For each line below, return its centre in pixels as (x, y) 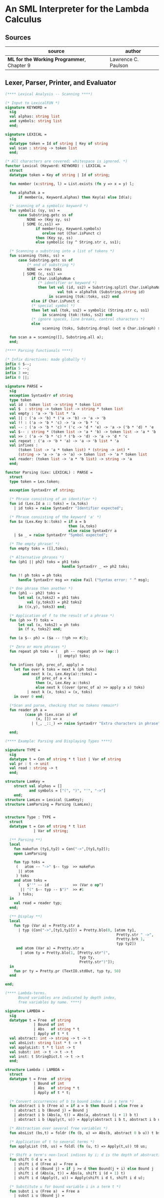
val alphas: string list (35, 117)
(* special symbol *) (53, 306)
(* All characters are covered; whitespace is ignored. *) (66, 161)
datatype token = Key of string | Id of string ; (60, 175)
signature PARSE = (24, 386)
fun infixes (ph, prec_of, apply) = (47, 665)
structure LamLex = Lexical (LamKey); (44, 800)
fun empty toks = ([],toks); (39, 549)
